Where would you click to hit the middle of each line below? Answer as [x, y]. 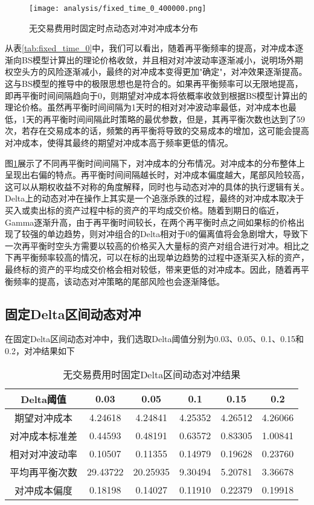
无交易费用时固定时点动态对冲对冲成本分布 [114, 27]
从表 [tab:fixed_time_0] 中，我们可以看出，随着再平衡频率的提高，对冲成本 [150, 48]
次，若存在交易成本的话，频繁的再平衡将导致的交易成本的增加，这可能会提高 [157, 131]
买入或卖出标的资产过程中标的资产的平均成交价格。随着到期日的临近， [144, 210]
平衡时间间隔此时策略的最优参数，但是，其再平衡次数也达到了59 [178, 119]
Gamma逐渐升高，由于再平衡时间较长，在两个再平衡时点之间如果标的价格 [151, 222]
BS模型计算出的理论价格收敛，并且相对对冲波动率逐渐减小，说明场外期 [162, 59]
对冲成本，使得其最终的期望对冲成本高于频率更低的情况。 [119, 142]
